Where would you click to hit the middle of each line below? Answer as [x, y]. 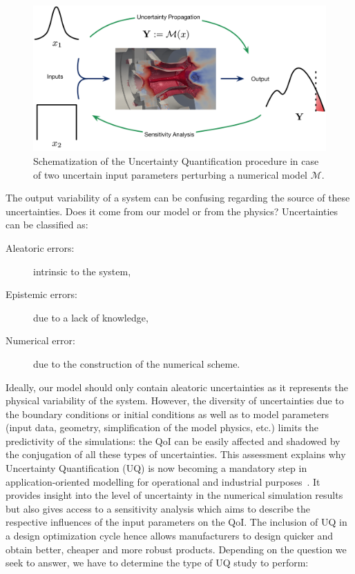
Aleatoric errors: [40, 247]
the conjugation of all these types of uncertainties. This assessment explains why [176, 454]
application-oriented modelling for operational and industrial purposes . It [163, 481]
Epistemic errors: [41, 294]
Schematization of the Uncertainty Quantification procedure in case [176, 160]
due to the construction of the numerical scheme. [137, 363]
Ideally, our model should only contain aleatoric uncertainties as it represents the [177, 387]
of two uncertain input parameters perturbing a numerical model [171, 174]
